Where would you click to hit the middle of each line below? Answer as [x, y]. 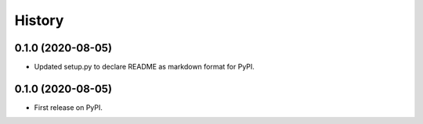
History [39, 20]
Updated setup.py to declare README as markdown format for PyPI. [144, 67]
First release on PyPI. [69, 107]
